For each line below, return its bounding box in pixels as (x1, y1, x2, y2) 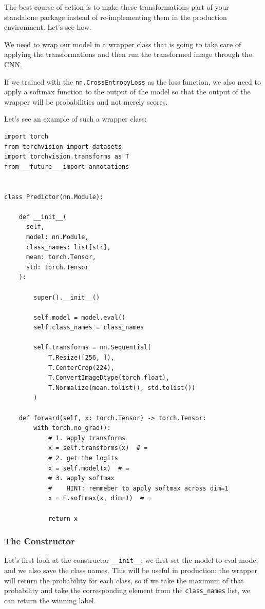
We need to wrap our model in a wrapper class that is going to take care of (4, 38, 241, 49)
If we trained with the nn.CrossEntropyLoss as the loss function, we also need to (4, 76, 261, 87)
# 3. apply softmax (48, 475, 115, 482)
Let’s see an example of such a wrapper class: (4, 113, 147, 124)
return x (48, 515, 78, 522)
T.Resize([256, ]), (48, 354, 115, 362)
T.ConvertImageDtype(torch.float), (48, 374, 170, 382)
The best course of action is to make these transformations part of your (4, 2, 229, 12)
